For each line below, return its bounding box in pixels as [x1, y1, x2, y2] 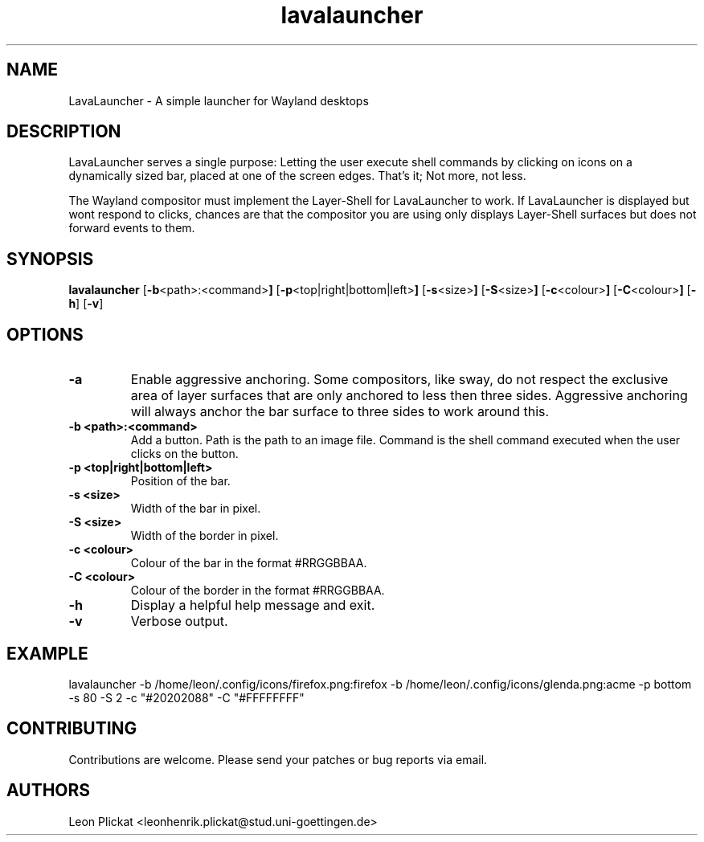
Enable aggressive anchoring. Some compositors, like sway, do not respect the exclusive [130, 371, 669, 388]
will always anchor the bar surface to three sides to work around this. [130, 403, 550, 420]
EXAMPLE [6, 643, 88, 664]
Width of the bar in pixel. [130, 501, 261, 516]
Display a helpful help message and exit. [130, 597, 375, 614]
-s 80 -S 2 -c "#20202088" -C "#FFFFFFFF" [68, 690, 305, 705]
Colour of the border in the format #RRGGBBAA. [130, 583, 385, 598]
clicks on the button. [130, 447, 239, 461]
